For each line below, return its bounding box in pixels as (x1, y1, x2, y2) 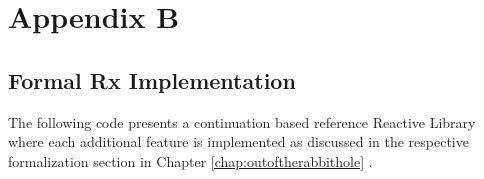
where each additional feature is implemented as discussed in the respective (8, 131, 469, 152)
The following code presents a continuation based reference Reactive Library (8, 111, 476, 132)
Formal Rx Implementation (8, 64, 296, 95)
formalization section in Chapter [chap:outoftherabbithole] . (8, 150, 373, 171)
